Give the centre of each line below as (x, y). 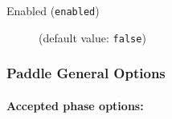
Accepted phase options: (75, 105)
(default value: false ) (92, 37)
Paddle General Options (86, 73)
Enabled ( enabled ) (53, 10)
